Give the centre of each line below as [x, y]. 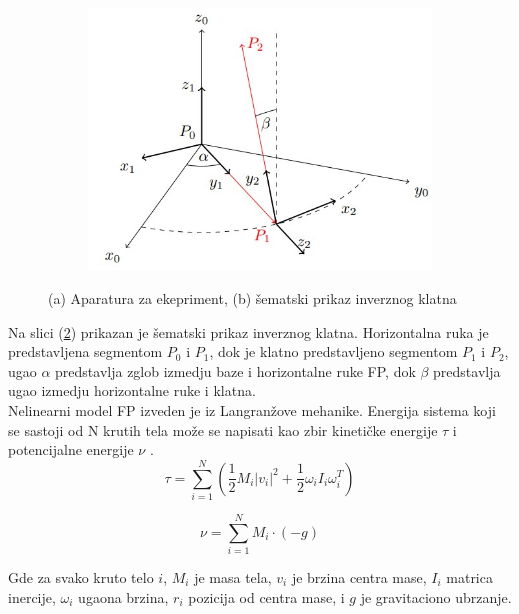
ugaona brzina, [123, 596]
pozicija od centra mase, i [266, 596]
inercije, [32, 596]
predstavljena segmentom [85, 351]
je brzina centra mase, [359, 576]
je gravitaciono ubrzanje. [436, 596]
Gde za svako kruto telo [81, 576]
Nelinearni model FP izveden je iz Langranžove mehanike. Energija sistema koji [252, 409]
